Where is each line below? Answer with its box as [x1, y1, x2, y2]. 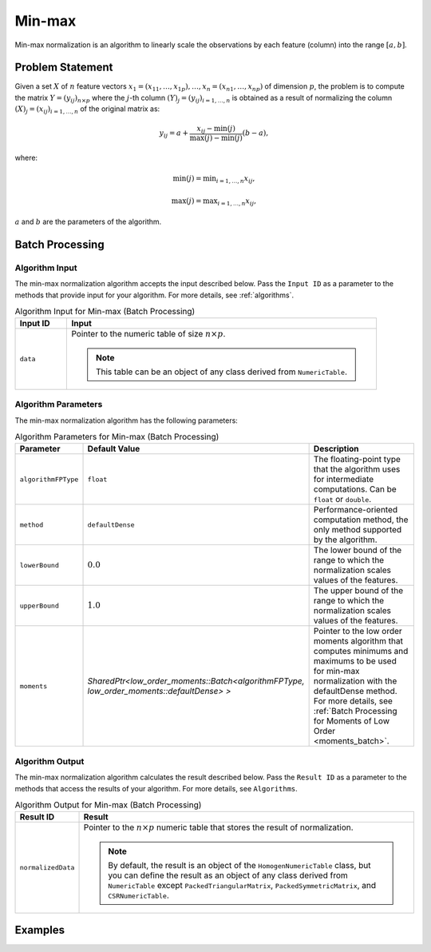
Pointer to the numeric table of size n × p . [71, 329, 226, 340]
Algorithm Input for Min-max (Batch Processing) [14, 306, 196, 317]
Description [313, 444, 359, 455]
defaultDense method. [313, 686, 398, 697]
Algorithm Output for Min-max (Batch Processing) [14, 799, 202, 811]
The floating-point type [313, 454, 401, 465]
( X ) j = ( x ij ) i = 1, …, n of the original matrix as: [14, 104, 160, 116]
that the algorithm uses [313, 464, 401, 475]
